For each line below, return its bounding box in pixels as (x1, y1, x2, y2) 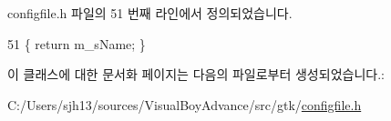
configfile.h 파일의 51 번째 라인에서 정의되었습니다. (7, 4, 293, 22)
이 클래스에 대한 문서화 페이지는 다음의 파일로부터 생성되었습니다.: (7, 65, 385, 84)
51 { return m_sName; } (7, 34, 146, 53)
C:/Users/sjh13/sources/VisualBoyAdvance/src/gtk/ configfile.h (7, 95, 362, 114)
